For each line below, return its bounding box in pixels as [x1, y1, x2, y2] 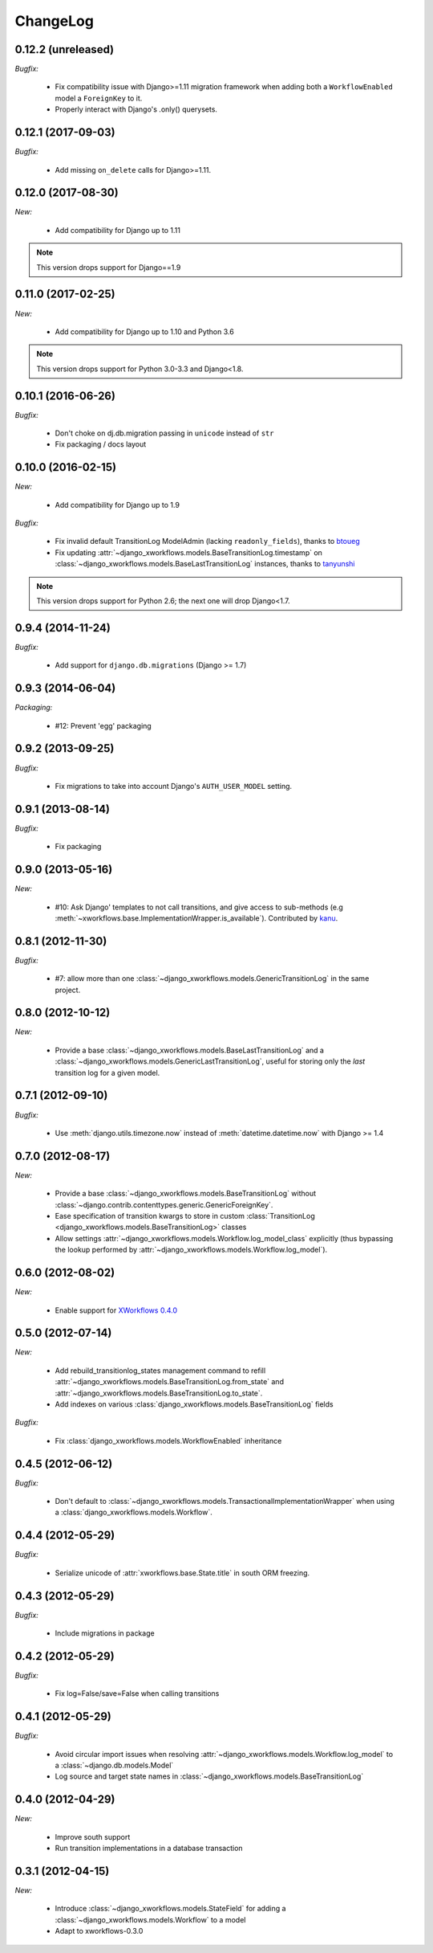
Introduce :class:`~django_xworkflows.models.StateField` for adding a [55, 1904, 286, 1914]
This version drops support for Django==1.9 [36, 262, 181, 272]
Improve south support [55, 1832, 131, 1841]
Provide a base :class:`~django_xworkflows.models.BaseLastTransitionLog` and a [55, 1045, 325, 1055]
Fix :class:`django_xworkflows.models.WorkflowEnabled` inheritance [55, 1436, 282, 1445]
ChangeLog [14, 12, 94, 30]
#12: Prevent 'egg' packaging [55, 721, 152, 730]
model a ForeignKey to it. [55, 93, 143, 103]
